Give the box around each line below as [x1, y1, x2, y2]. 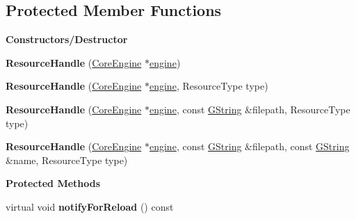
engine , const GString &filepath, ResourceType [149, 102, 350, 116]
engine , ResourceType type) [149, 79, 268, 93]
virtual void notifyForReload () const [6, 199, 174, 213]
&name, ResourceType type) [6, 152, 128, 167]
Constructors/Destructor [6, 32, 128, 47]
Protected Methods [6, 176, 101, 190]
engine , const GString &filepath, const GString [149, 139, 350, 154]
